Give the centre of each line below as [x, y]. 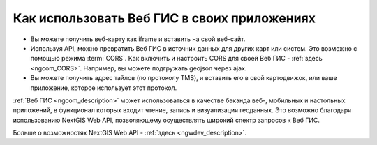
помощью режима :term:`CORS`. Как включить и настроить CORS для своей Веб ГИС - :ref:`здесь [176, 59]
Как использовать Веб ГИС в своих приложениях [164, 18]
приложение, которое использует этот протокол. [104, 88]
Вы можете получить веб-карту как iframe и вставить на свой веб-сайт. [138, 39]
